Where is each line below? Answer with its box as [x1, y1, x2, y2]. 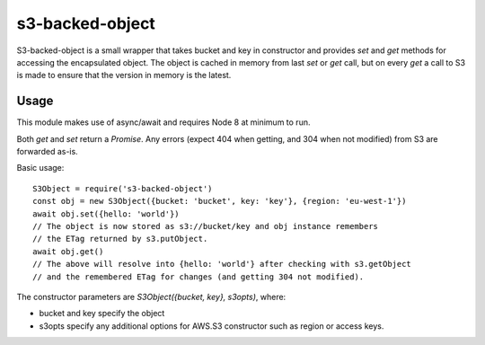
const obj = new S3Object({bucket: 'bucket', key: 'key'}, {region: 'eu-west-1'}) [32, 196, 407, 207]
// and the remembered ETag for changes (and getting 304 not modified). [32, 271, 365, 282]
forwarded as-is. [16, 146, 78, 157]
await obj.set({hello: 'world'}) [32, 208, 180, 219]
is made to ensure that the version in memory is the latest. [16, 70, 232, 81]
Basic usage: [16, 163, 65, 173]
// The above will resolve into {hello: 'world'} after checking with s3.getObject [32, 259, 412, 270]
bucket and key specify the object [39, 308, 165, 319]
